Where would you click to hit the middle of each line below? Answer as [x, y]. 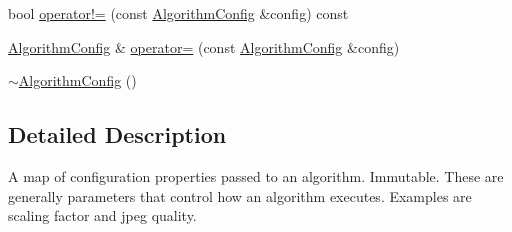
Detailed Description [117, 134]
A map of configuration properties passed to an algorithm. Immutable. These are [256, 175]
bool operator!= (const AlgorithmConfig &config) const [178, 13]
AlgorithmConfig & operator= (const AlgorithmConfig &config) [204, 46]
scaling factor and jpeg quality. [102, 215]
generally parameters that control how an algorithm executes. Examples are [240, 195]
